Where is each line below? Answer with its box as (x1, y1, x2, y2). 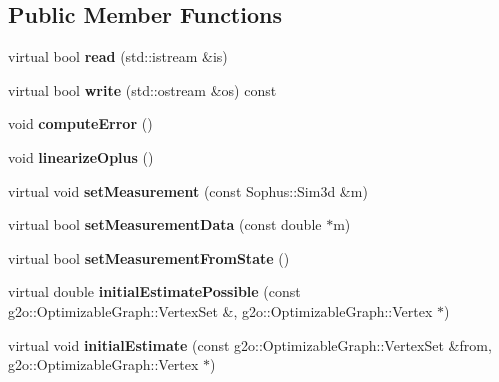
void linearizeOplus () (8, 146, 154, 167)
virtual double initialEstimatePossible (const (8, 281, 301, 302)
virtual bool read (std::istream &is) (8, 46, 228, 67)
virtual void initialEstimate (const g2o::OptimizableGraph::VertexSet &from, (8, 334, 492, 355)
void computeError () (8, 113, 153, 134)
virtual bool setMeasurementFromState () (8, 247, 290, 268)
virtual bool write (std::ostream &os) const (8, 79, 277, 100)
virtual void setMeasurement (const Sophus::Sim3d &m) (8, 180, 368, 201)
